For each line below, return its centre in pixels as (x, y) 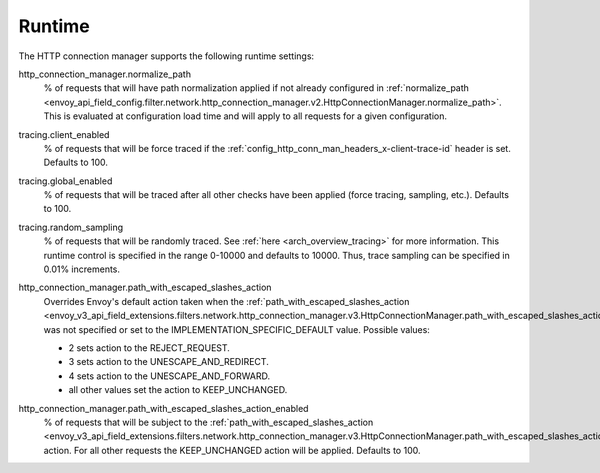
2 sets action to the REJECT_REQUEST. (149, 347)
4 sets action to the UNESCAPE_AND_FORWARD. (169, 376)
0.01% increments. (81, 269)
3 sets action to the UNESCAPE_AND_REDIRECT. (168, 362)
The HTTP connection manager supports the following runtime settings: (166, 56)
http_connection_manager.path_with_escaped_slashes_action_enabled (163, 408)
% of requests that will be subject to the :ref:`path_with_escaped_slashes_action (208, 422)
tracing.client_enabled (64, 134)
